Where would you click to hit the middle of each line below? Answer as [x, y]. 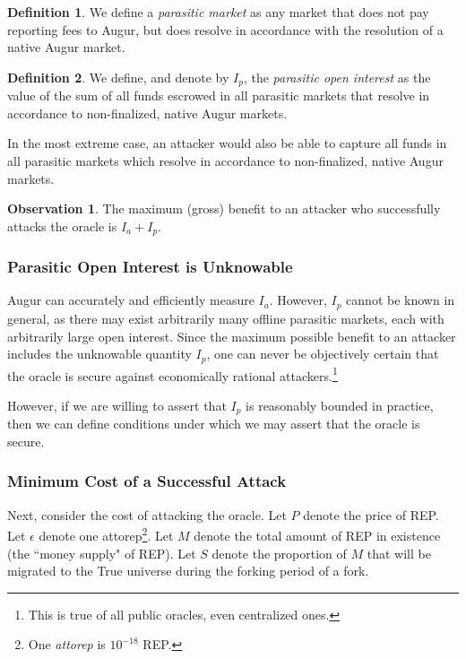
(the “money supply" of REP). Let [102, 553]
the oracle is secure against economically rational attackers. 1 [173, 374]
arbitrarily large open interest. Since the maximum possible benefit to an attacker [232, 336]
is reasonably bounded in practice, [340, 405]
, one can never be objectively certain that [323, 354]
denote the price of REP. [371, 514]
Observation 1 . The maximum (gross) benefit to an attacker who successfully [224, 208]
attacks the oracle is [62, 225]
